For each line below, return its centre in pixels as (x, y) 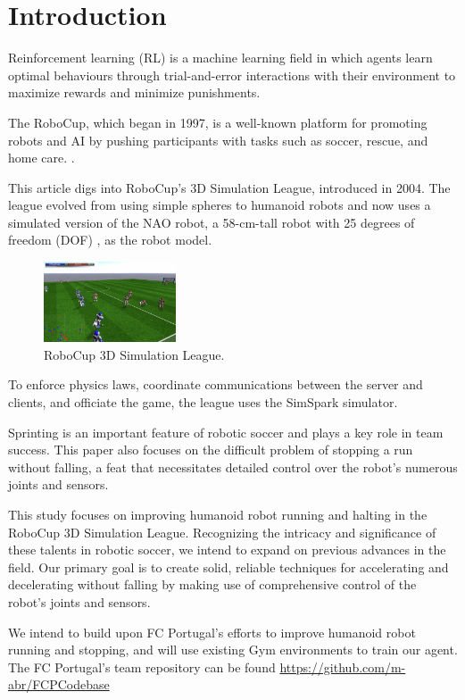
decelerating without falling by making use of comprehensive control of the (212, 584)
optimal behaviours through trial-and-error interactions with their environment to (232, 75)
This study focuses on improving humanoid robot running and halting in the (218, 514)
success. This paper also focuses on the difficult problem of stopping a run (211, 450)
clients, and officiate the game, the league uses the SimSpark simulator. (203, 401)
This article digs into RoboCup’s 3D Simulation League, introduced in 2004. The (229, 187)
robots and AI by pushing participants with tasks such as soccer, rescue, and (218, 140)
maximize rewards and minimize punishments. (134, 92)
